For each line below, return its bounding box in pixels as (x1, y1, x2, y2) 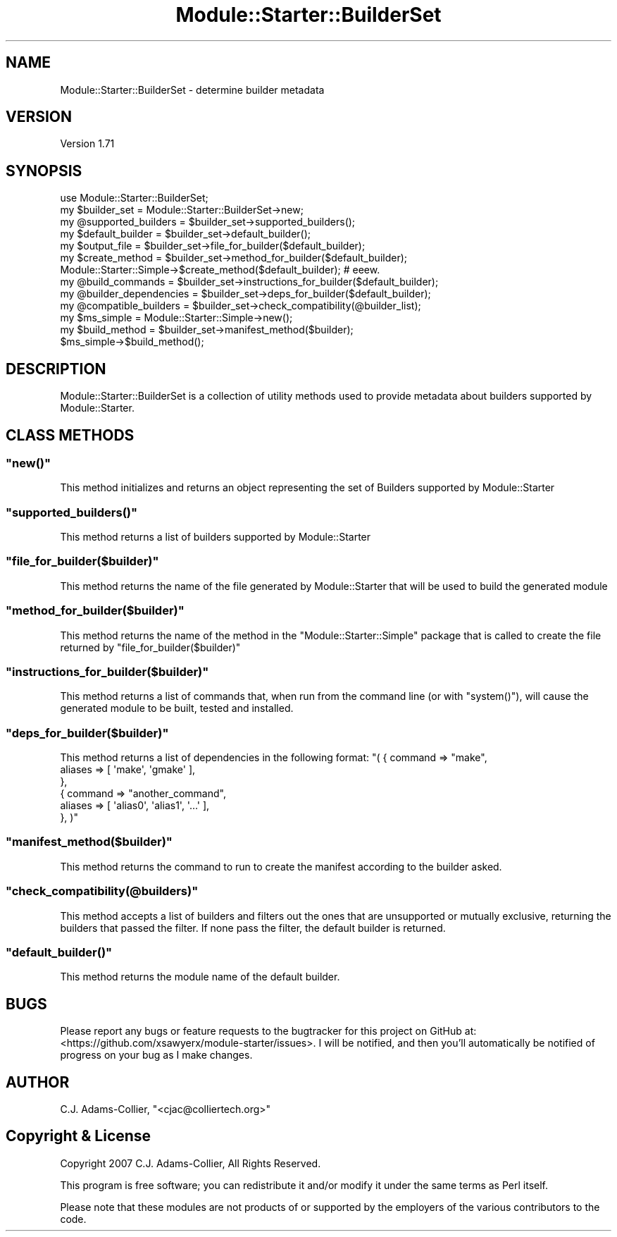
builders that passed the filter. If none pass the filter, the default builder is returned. (60, 921, 446, 934)
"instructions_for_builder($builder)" (6, 664, 209, 679)
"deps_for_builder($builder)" (6, 725, 169, 740)
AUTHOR (6, 1073, 70, 1091)
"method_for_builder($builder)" (6, 603, 185, 618)
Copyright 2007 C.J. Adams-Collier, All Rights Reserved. (60, 1157, 321, 1169)
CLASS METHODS (6, 426, 135, 444)
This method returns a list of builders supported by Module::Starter (60, 531, 371, 543)
